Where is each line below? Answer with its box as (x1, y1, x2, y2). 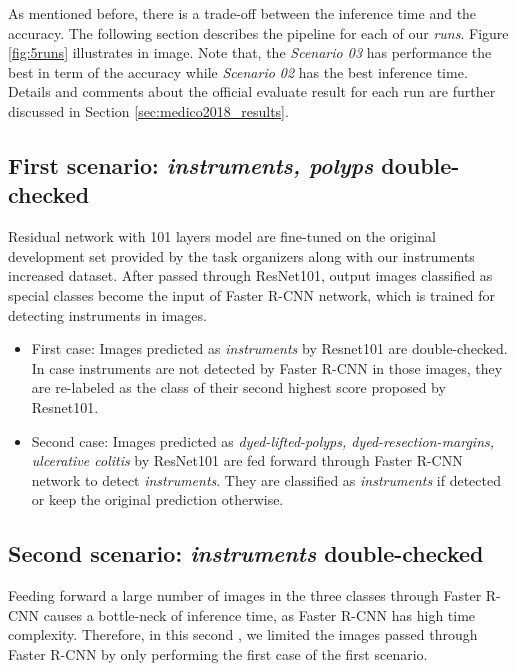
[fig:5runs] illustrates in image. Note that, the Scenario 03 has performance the (8, 42, 492, 63)
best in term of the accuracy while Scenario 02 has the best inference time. (8, 61, 468, 82)
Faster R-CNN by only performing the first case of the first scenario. (8, 643, 428, 664)
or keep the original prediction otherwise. (31, 489, 284, 510)
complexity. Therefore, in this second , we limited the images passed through (8, 624, 478, 645)
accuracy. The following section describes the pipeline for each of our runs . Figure (8, 22, 509, 43)
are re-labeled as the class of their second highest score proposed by (31, 377, 446, 398)
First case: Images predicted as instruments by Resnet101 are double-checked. (31, 338, 508, 359)
